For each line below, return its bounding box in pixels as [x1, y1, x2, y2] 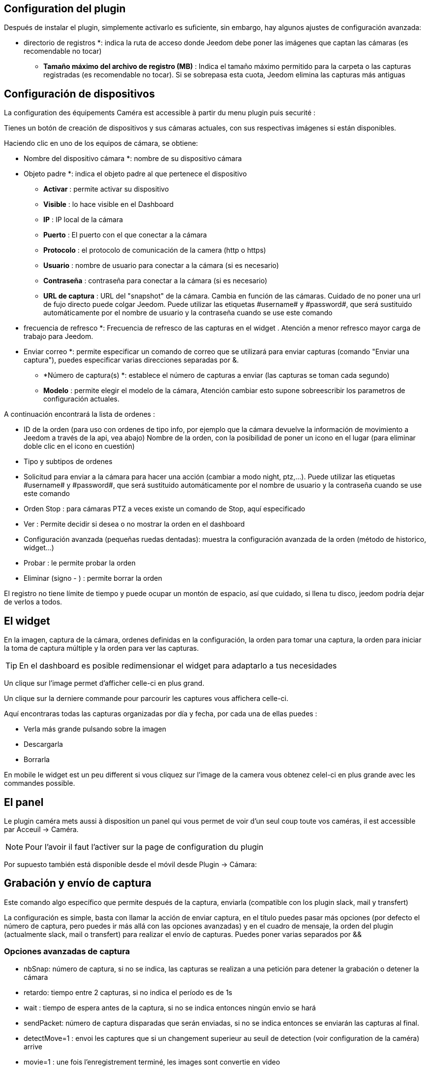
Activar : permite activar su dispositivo [43, 185, 169, 194]
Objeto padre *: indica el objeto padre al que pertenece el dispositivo [24, 169, 247, 178]
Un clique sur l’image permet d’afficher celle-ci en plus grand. [4, 679, 205, 688]
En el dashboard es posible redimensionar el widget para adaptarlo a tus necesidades [19, 661, 337, 671]
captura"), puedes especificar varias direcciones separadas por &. [24, 356, 239, 365]
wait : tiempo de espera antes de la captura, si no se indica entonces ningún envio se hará [24, 1003, 316, 1012]
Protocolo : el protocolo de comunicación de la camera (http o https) [43, 246, 266, 255]
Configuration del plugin [4, 2, 126, 15]
